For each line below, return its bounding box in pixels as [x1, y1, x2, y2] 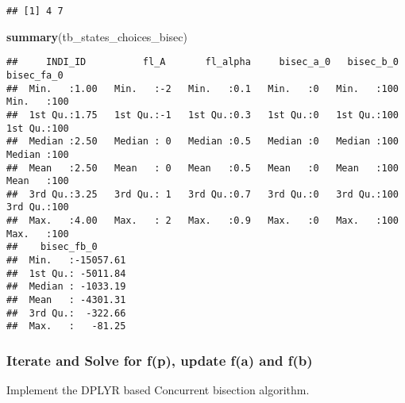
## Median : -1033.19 [6, 281, 126, 293]
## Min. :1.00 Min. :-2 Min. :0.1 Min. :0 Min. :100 [6, 83, 399, 94]
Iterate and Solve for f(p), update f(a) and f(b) [6, 350, 313, 370]
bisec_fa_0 [6, 69, 64, 81]
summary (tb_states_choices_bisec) [6, 28, 187, 44]
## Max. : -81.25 [6, 320, 126, 332]
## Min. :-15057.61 [6, 255, 126, 267]
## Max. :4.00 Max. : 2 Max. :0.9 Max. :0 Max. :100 [6, 215, 399, 227]
